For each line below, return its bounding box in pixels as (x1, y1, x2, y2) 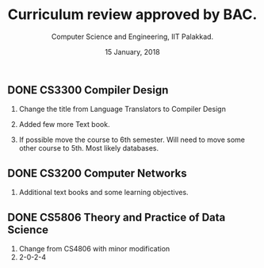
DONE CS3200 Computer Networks (7, 167, 187, 180)
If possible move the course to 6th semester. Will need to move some (18, 135, 246, 144)
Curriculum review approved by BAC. (7, 6, 258, 24)
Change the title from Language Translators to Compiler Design (18, 105, 227, 114)
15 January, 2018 (105, 47, 160, 56)
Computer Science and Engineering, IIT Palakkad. (51, 32, 214, 41)
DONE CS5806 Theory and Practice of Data (7, 210, 226, 224)
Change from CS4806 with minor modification (18, 243, 170, 253)
